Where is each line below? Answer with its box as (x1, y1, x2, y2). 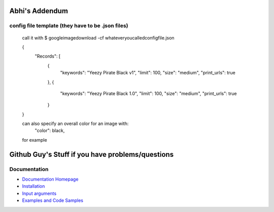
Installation (22, 183, 45, 189)
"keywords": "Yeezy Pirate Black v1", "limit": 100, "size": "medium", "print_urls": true (60, 70, 235, 76)
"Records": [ (35, 53, 61, 59)
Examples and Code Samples (22, 197, 84, 203)
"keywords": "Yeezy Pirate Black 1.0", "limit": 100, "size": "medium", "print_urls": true (60, 90, 237, 96)
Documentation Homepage (22, 176, 79, 182)
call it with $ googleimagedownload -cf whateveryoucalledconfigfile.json (22, 34, 175, 40)
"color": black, (35, 128, 65, 134)
